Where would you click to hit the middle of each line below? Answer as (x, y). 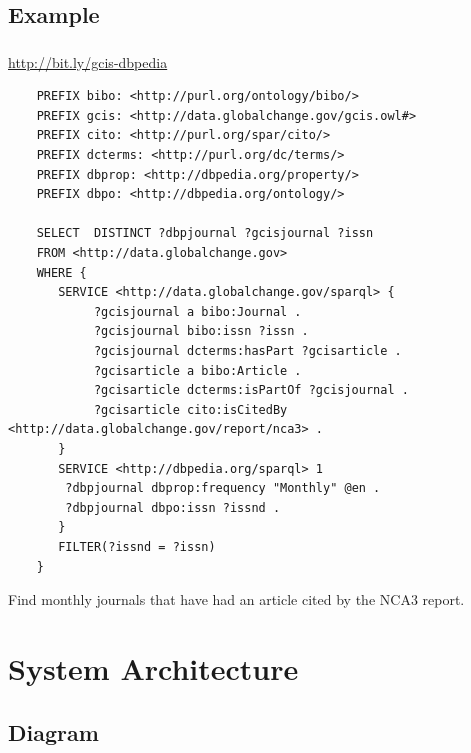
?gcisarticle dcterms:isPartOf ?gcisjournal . (251, 390)
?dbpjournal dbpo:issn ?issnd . (173, 507)
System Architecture (153, 667)
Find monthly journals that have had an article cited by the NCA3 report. (236, 599)
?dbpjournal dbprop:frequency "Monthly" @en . (223, 488)
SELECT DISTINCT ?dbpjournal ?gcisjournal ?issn (205, 233)
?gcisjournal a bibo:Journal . (197, 311)
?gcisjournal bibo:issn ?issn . (201, 331)
